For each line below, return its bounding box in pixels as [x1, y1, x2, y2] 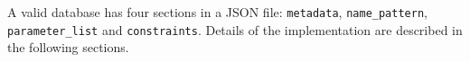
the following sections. [7, 38, 129, 57]
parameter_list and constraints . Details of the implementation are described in [7, 20, 463, 39]
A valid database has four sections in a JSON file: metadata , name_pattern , [7, 3, 428, 21]
